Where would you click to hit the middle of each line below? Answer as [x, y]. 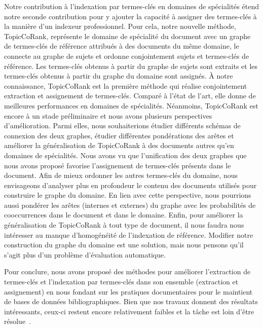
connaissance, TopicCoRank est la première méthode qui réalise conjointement [126, 85]
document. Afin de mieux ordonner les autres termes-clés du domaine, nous [121, 175]
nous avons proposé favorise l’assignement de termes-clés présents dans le [118, 165]
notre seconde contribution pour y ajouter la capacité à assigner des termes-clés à [130, 16]
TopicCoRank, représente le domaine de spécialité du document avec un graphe [127, 36]
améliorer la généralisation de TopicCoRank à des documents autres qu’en [119, 145]
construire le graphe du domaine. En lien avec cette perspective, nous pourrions [128, 195]
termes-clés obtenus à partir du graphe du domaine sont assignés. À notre [119, 76]
